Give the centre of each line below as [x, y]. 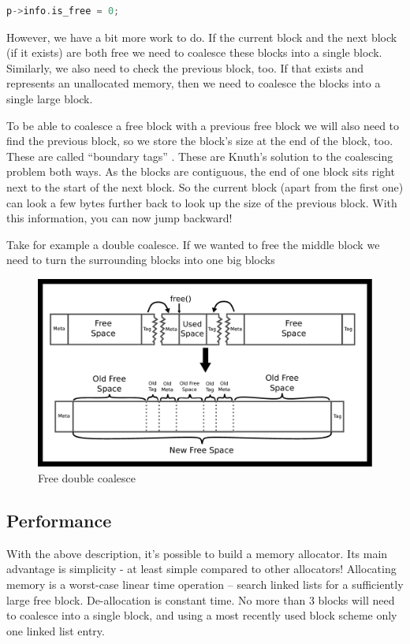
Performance [59, 520]
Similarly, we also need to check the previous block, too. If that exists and [185, 67]
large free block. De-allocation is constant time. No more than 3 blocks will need [201, 599]
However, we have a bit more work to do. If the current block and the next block [202, 37]
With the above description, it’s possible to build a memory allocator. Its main [197, 553]
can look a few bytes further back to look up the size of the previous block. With [202, 202]
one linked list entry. [56, 630]
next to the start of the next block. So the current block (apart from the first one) [205, 186]
